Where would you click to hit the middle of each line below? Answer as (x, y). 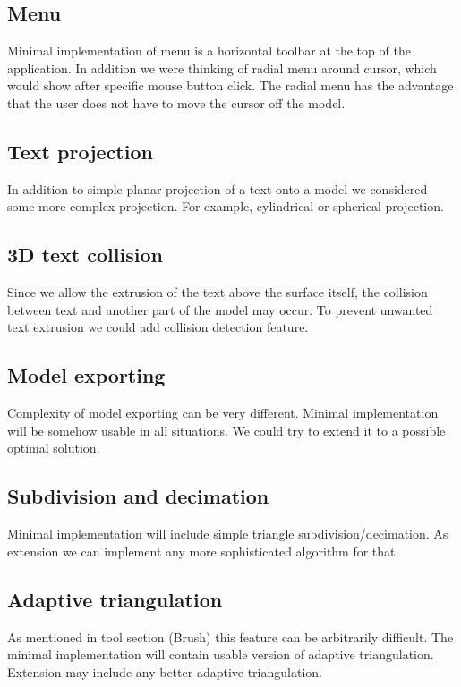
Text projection (80, 151)
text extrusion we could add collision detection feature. (158, 327)
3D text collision (85, 254)
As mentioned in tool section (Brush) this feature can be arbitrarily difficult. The (230, 636)
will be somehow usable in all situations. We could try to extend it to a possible (226, 430)
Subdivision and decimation (138, 496)
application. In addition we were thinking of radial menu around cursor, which (222, 68)
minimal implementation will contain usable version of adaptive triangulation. (221, 654)
